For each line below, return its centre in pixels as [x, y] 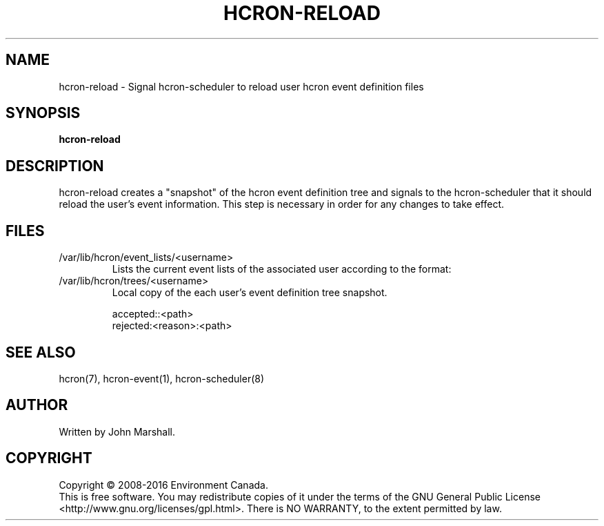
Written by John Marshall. [117, 431]
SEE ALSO [41, 352]
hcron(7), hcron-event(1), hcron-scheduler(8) [162, 378]
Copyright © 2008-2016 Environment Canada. [163, 485]
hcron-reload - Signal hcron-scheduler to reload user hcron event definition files [241, 86]
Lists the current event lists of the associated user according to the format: [282, 269]
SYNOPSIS [43, 113]
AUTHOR [37, 405]
